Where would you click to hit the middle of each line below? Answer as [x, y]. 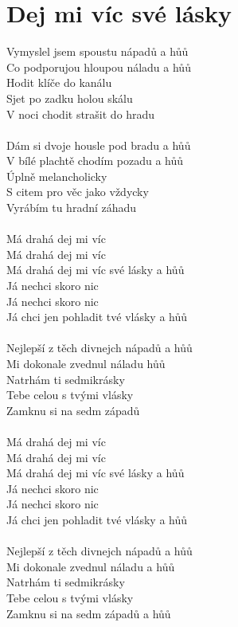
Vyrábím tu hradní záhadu [72, 208]
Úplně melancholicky [57, 176]
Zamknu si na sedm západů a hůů [89, 613]
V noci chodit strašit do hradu [81, 114]
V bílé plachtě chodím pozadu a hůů [95, 161]
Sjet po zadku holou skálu [70, 98]
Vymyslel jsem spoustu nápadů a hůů [98, 51]
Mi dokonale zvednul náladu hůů [86, 363]
